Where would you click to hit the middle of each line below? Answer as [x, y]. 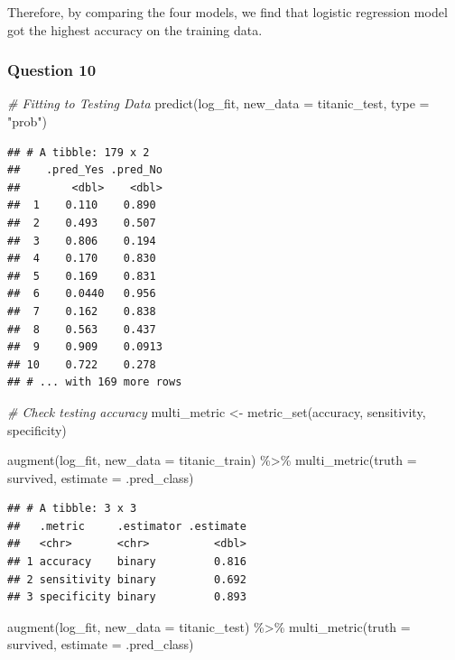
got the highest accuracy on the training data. [135, 29]
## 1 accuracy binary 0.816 [127, 562]
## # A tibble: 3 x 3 [72, 509]
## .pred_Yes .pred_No [85, 170]
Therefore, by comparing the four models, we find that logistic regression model [227, 12]
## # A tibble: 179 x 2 [79, 152]
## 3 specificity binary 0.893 [127, 597]
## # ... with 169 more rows [95, 382]
